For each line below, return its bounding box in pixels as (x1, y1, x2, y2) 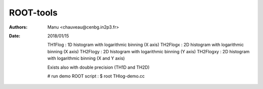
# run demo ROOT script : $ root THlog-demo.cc (47, 73, 145, 79)
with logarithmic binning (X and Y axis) (47, 56, 125, 61)
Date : (9, 33, 20, 39)
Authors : (9, 24, 28, 30)
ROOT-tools (9, 7, 58, 18)
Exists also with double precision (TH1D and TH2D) (47, 64, 150, 70)
